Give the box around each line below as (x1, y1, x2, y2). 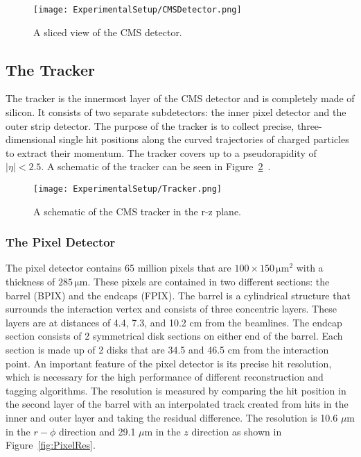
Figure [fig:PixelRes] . (6, 438, 96, 452)
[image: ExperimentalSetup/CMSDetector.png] (33, 5, 242, 15)
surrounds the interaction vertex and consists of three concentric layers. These (6, 301, 337, 316)
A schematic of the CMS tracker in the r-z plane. (33, 203, 241, 218)
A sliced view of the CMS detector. (33, 24, 182, 39)
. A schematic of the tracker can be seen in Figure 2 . (41, 159, 271, 174)
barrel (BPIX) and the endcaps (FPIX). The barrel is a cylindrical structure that (6, 288, 351, 302)
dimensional (6, 132, 56, 147)
